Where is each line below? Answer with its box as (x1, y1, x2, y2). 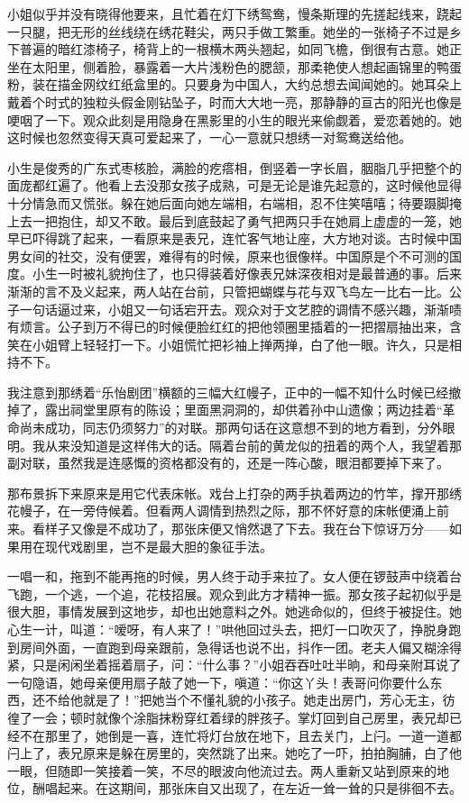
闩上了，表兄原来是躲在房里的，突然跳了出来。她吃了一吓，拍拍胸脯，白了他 (7, 744, 462, 762)
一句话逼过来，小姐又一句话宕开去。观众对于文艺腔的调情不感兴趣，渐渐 (19, 299, 449, 318)
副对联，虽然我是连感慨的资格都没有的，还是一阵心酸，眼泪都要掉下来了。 (7, 453, 449, 472)
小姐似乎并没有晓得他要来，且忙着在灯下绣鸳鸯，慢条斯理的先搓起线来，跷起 (7, 5, 462, 23)
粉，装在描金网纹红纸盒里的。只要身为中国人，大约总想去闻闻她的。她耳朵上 (7, 75, 462, 94)
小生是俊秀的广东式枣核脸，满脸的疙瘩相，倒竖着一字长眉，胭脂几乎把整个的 (7, 158, 462, 177)
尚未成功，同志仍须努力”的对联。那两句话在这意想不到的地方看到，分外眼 (19, 418, 455, 437)
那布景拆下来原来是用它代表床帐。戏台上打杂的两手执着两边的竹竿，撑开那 (7, 483, 449, 502)
